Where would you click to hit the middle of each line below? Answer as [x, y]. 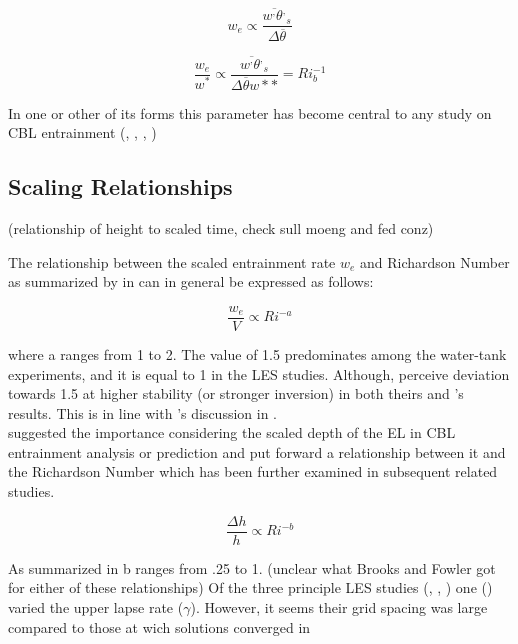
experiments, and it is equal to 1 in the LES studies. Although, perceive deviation [259, 373]
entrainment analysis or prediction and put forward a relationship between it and [257, 451]
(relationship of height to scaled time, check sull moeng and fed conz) [221, 228]
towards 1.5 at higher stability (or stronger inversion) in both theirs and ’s [236, 393]
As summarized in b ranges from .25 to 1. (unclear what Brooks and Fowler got [252, 567]
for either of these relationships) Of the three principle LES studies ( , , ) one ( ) [250, 587]
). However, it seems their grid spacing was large [339, 606]
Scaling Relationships [120, 186]
